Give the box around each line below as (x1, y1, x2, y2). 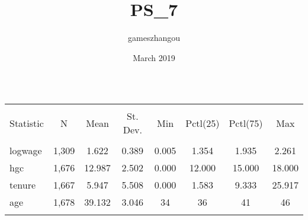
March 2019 (133, 51, 175, 63)
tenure (9, 178, 36, 192)
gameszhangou (128, 31, 180, 44)
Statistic (9, 116, 44, 130)
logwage (9, 144, 42, 158)
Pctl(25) (185, 116, 220, 130)
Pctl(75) (229, 116, 263, 130)
